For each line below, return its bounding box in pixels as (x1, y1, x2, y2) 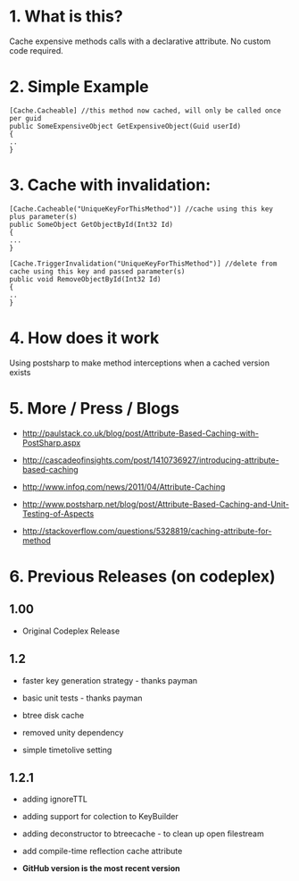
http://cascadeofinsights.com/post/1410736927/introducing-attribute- (21, 454, 279, 466)
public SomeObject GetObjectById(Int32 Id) (9, 220, 174, 229)
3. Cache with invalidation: (9, 175, 212, 196)
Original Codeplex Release (21, 625, 120, 636)
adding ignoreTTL (21, 793, 87, 805)
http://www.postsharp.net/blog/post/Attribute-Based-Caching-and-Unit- (21, 499, 290, 509)
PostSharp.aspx (21, 437, 81, 448)
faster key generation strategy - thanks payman (21, 675, 198, 685)
